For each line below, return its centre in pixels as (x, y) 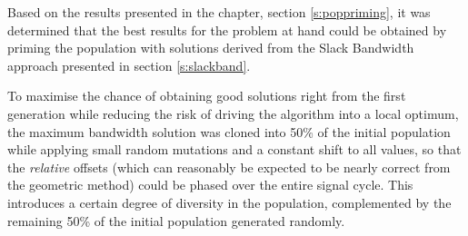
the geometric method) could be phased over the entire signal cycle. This (210, 185)
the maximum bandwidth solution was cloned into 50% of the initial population (229, 131)
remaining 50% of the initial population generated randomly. (176, 220)
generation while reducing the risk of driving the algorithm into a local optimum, (233, 113)
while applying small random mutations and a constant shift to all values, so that (234, 149)
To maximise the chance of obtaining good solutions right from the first (207, 96)
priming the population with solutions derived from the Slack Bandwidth (211, 48)
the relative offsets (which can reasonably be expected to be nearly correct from (229, 167)
